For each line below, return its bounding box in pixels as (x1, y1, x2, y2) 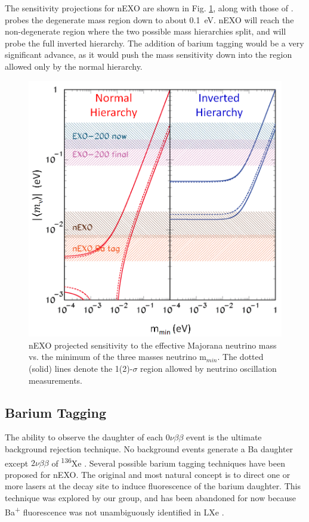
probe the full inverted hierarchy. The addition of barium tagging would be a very (5, 36, 304, 49)
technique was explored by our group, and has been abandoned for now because (5, 492, 296, 504)
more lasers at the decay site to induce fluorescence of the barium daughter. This (5, 480, 301, 492)
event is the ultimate (186, 431, 262, 443)
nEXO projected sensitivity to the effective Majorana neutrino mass (29, 338, 277, 351)
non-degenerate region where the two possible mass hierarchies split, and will (5, 25, 286, 38)
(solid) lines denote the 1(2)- (29, 362, 133, 375)
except (5, 456, 29, 469)
